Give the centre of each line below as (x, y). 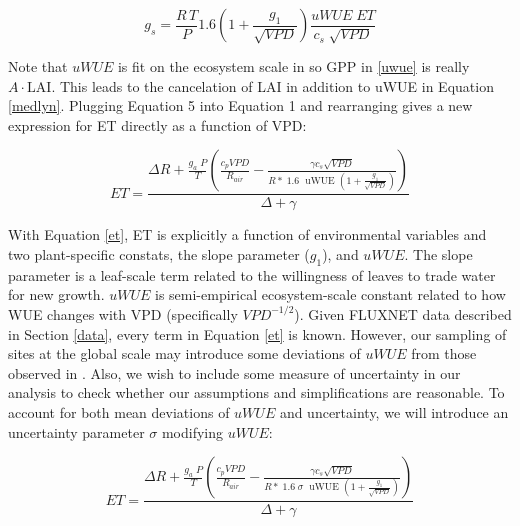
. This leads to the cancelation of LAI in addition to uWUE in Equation (272, 85)
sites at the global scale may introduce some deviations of (184, 353)
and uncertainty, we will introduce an (394, 411)
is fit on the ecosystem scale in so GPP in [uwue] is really (293, 66)
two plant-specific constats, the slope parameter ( (159, 254)
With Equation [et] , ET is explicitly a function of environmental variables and (247, 234)
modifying (192, 431)
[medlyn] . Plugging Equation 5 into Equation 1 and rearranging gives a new (240, 105)
